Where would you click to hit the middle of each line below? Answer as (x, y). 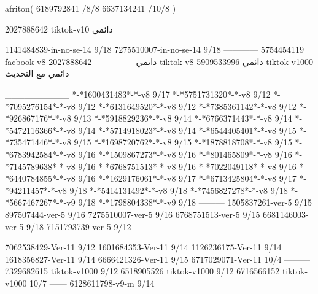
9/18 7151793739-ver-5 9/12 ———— (98, 226)
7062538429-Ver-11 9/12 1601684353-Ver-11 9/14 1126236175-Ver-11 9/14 (143, 247)
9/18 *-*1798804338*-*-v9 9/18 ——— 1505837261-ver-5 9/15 (195, 202)
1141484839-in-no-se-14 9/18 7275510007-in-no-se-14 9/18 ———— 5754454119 (154, 49)
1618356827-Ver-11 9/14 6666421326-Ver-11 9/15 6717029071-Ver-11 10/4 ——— (158, 259)
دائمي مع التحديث (37, 73)
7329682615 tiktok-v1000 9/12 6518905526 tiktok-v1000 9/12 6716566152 (142, 271)
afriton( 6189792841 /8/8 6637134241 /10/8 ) (91, 8)
